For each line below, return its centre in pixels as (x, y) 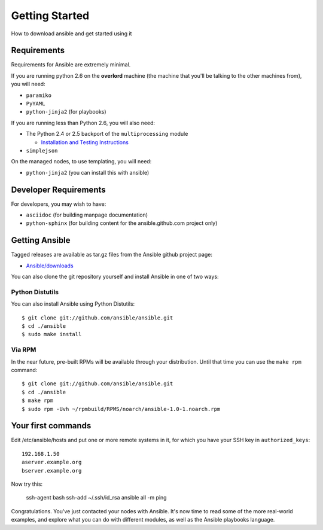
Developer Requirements (58, 189)
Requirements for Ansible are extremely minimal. (71, 65)
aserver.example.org (52, 462)
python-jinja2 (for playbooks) (66, 112)
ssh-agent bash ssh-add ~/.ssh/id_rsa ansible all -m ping (96, 498)
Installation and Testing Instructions (85, 142)
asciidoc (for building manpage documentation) (87, 215)
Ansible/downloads (50, 266)
